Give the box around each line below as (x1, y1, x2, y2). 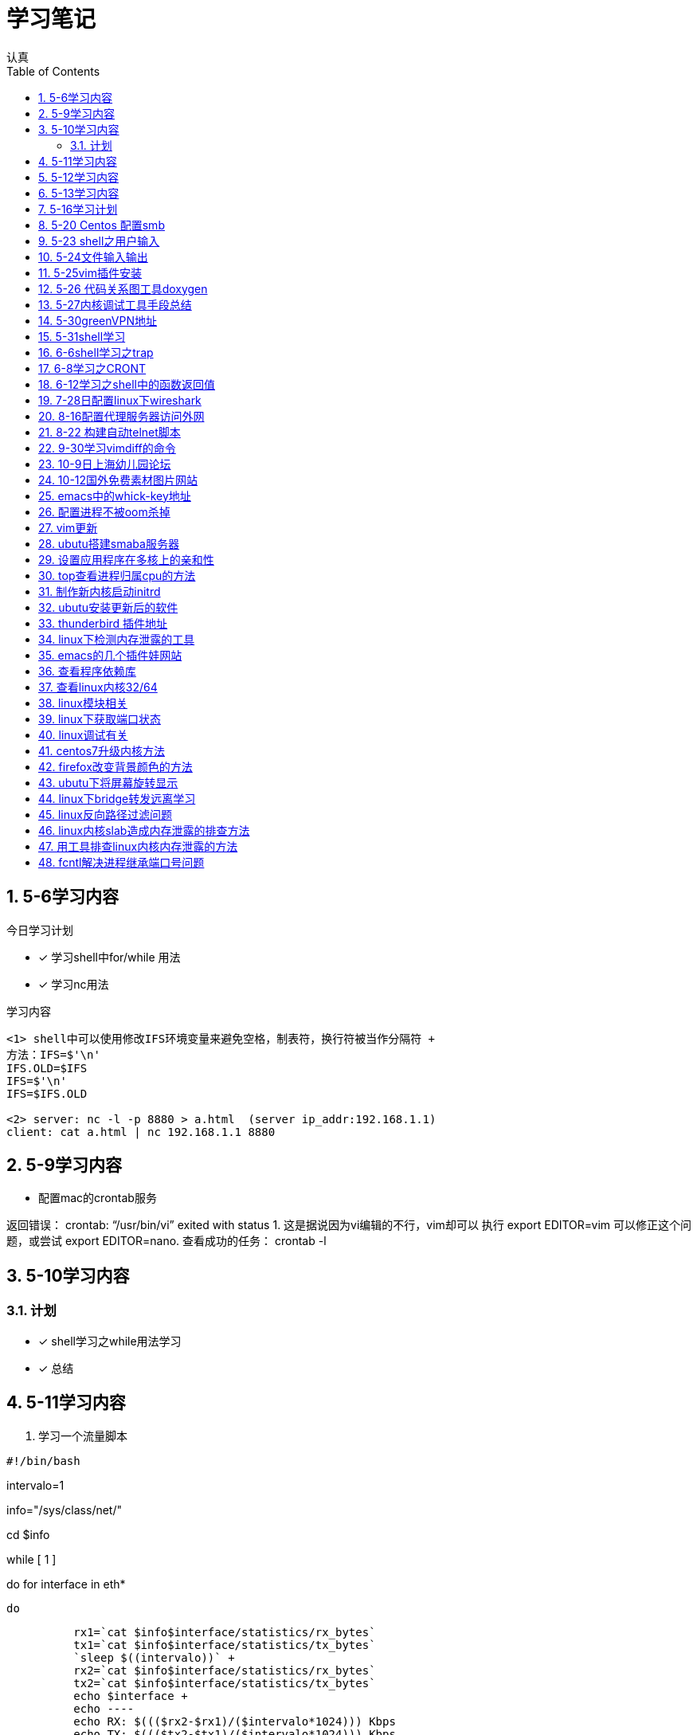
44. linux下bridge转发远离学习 (38, 791, 196, 805)
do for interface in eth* (6, 1576, 126, 1591)
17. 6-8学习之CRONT (38, 361, 147, 375)
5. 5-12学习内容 (38, 170, 119, 184)
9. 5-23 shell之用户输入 (38, 233, 160, 248)
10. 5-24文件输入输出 (38, 249, 148, 264)
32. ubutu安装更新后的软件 (38, 600, 178, 614)
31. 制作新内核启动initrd (38, 584, 161, 598)
